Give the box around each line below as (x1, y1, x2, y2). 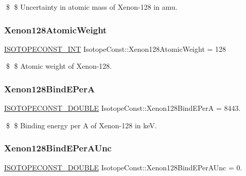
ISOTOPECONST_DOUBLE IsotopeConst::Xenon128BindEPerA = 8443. (4, 103, 241, 113)
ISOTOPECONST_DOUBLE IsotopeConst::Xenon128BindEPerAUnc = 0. (4, 162, 242, 172)
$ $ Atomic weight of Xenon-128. (6, 61, 112, 71)
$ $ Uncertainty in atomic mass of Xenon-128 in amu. (6, 2, 178, 12)
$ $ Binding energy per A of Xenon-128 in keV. (6, 120, 157, 130)
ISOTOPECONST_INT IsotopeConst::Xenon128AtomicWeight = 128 (4, 43, 226, 54)
